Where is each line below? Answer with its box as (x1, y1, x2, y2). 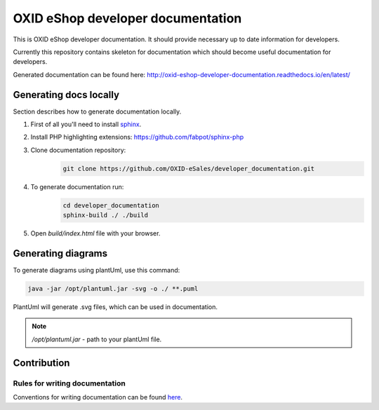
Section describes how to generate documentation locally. (13, 107, 182, 116)
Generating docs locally (13, 88, 119, 101)
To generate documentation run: (30, 182, 124, 191)
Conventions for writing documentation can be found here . (13, 392, 182, 401)
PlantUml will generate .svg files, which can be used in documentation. (13, 303, 218, 311)
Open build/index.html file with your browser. (30, 229, 161, 238)
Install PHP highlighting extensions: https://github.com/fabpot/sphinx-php (30, 133, 244, 142)
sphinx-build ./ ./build (62, 211, 149, 219)
